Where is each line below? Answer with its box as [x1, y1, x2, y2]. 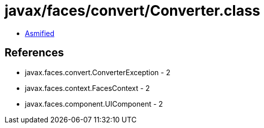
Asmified [25, 28, 55, 38]
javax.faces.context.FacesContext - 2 [25, 83, 150, 92]
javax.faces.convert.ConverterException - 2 [25, 68, 171, 77]
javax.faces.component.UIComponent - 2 [25, 99, 163, 108]
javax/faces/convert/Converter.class [5, 2, 260, 19]
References [5, 46, 64, 59]
